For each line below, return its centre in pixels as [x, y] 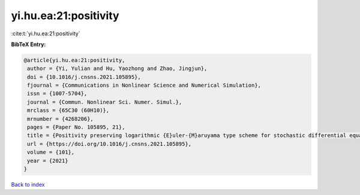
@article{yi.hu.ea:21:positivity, [74, 60]
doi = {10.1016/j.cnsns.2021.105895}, [84, 77]
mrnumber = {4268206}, [61, 119]
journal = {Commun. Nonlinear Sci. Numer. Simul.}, [105, 102]
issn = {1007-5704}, [57, 94]
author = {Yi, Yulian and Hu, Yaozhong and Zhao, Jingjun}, [117, 68]
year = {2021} [48, 161]
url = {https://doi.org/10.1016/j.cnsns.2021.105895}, [109, 144]
